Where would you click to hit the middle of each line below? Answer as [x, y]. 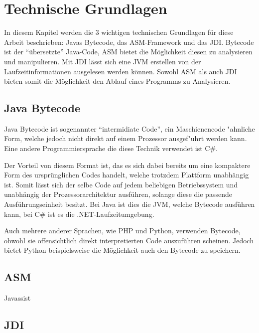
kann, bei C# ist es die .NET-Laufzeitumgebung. [79, 214]
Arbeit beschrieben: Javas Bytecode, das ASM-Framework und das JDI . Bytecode [129, 42]
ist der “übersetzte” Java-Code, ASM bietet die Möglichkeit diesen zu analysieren [128, 52]
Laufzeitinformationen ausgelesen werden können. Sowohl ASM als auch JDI [121, 71]
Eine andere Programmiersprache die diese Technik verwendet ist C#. [111, 148]
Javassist [17, 298]
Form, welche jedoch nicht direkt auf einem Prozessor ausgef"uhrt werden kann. [126, 138]
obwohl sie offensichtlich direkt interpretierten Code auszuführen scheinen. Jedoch [129, 240]
